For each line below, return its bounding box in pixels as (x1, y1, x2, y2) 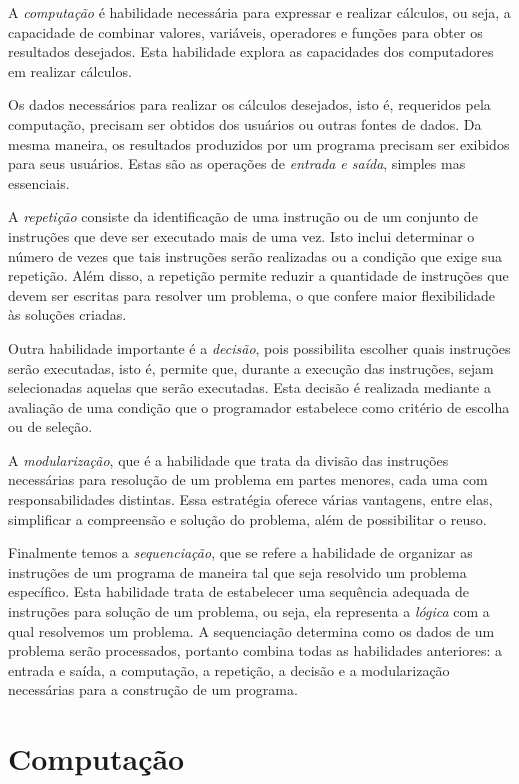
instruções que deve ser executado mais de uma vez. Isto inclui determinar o (8, 225, 475, 246)
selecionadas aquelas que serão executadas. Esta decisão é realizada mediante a (8, 377, 491, 398)
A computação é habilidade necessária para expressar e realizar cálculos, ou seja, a (8, 2, 511, 22)
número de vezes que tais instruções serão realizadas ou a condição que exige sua (8, 245, 503, 266)
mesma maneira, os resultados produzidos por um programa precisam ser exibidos (8, 133, 510, 154)
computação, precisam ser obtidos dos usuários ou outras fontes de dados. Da (8, 113, 482, 134)
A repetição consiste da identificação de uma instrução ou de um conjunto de (8, 206, 478, 227)
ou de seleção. (8, 416, 93, 437)
